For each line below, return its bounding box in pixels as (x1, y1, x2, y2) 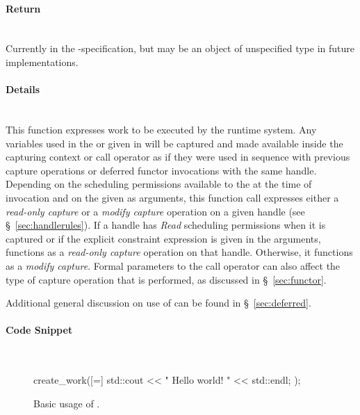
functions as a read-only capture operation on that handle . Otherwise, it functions (6, 245, 353, 259)
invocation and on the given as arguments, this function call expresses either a (6, 190, 339, 204)
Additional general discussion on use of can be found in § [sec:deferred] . (6, 295, 311, 310)
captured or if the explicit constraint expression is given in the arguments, (6, 231, 321, 245)
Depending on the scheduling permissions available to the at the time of (6, 177, 312, 191)
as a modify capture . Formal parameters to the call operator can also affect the (6, 258, 341, 272)
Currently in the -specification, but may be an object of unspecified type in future (6, 41, 354, 56)
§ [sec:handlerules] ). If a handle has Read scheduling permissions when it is (6, 218, 326, 232)
